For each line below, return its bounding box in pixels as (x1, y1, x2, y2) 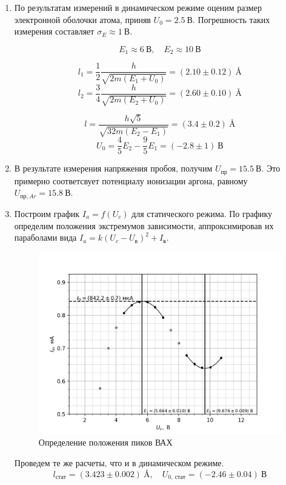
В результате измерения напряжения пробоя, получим (14, 162, 213, 175)
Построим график (14, 207, 80, 219)
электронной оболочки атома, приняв (14, 13, 151, 25)
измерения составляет (14, 25, 95, 38)
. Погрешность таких (192, 13, 270, 25)
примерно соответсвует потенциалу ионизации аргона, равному (14, 174, 248, 187)
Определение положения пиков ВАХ (38, 436, 173, 449)
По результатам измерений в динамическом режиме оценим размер (14, 1, 262, 13)
